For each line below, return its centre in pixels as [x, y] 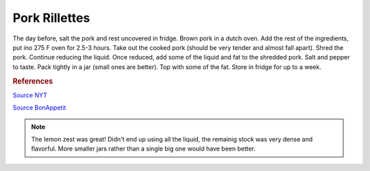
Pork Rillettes [51, 18]
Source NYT [30, 95]
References [33, 81]
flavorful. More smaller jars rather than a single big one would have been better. [144, 149]
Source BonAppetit [39, 108]
